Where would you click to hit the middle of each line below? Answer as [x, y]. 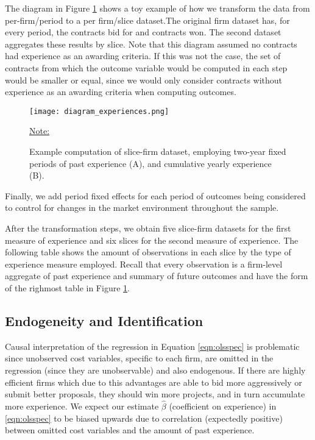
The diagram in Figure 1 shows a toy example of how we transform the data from [157, 8]
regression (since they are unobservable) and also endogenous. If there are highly [155, 370]
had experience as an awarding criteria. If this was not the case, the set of [143, 56]
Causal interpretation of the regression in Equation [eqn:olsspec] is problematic [152, 346]
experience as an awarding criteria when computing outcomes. [121, 92]
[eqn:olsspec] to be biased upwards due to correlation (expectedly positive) [144, 418]
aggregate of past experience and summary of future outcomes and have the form [157, 276]
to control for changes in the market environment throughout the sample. [142, 208]
